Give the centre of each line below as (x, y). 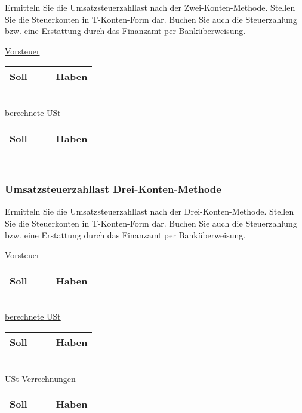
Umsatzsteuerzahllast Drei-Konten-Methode (113, 189)
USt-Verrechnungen (40, 378)
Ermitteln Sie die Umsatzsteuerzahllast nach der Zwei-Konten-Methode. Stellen (150, 7)
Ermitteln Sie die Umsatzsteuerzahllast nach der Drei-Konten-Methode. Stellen (150, 211)
